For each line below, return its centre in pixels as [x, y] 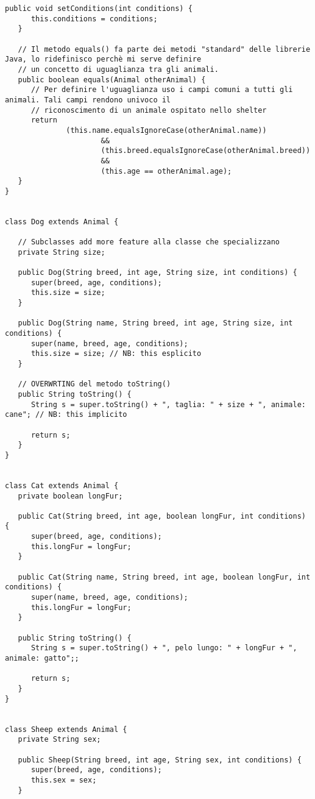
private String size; [62, 252]
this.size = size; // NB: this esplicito [116, 354]
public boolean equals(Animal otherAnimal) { [112, 80]
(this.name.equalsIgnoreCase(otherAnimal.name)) [166, 130]
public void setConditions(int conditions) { [99, 9]
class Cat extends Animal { [62, 485]
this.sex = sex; [64, 780]
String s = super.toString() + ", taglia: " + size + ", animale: [168, 404]
